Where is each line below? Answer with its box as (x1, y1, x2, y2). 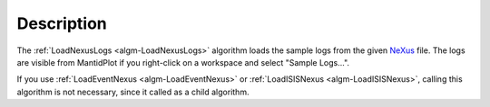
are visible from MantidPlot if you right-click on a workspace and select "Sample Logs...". (16, 57, 349, 67)
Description (16, 13, 108, 33)
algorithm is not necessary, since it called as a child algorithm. (16, 86, 250, 97)
